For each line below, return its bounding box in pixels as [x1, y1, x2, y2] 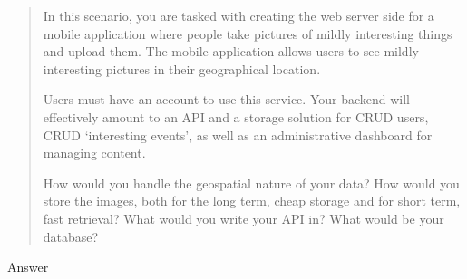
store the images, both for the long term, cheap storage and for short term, [43, 191, 461, 210]
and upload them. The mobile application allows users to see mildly [43, 42, 419, 61]
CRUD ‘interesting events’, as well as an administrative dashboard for [43, 125, 433, 144]
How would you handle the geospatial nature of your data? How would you [43, 173, 460, 192]
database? [43, 226, 99, 245]
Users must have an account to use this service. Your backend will [43, 90, 410, 109]
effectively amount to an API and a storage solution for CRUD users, [43, 107, 429, 126]
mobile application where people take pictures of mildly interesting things [43, 24, 452, 43]
